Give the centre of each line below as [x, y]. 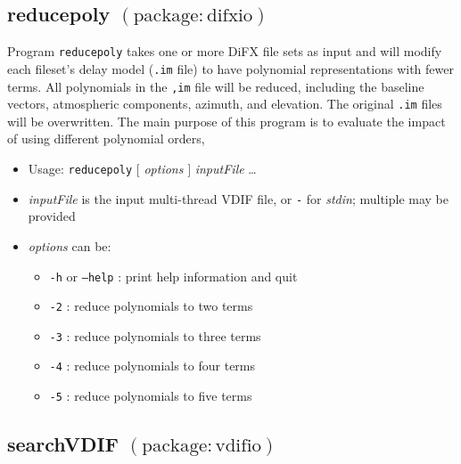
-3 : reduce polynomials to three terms [155, 335]
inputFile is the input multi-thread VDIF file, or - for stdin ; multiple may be [239, 198]
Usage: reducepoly [80, 169]
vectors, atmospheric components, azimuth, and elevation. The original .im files [225, 104]
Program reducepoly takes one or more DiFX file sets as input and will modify [225, 51]
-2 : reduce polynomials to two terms [151, 306]
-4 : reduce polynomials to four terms [152, 366]
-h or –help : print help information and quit [173, 276]
